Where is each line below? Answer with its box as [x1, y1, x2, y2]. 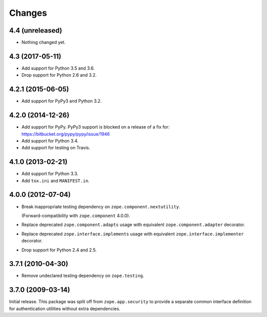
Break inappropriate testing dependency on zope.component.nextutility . [21, 203, 180, 210]
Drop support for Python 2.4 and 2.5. [21, 247, 97, 253]
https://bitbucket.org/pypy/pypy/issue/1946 [21, 131, 110, 137]
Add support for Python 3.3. [21, 171, 79, 177]
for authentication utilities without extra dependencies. [9, 306, 121, 312]
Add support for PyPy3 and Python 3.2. [21, 98, 102, 104]
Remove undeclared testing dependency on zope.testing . [21, 272, 144, 279]
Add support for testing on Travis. [21, 145, 90, 151]
